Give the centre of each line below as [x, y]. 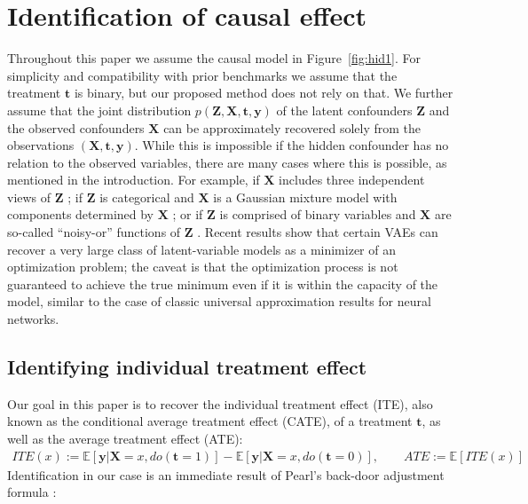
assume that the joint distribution [99, 110]
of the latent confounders [344, 110]
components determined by [81, 214]
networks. [33, 319]
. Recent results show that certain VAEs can [318, 232]
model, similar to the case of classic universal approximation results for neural [219, 301]
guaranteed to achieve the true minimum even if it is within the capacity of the [223, 283]
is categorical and [147, 197]
